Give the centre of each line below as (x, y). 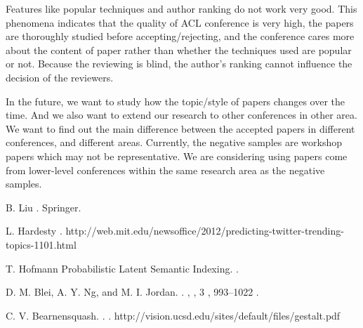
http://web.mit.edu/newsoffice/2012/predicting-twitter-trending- (205, 231)
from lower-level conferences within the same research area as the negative (165, 170)
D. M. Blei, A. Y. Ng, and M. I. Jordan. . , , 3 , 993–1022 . (132, 292)
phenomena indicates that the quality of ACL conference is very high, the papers (180, 22)
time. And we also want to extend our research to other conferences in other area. (181, 115)
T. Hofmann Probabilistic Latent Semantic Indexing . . (122, 268)
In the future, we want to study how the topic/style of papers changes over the (175, 101)
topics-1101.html (41, 244)
